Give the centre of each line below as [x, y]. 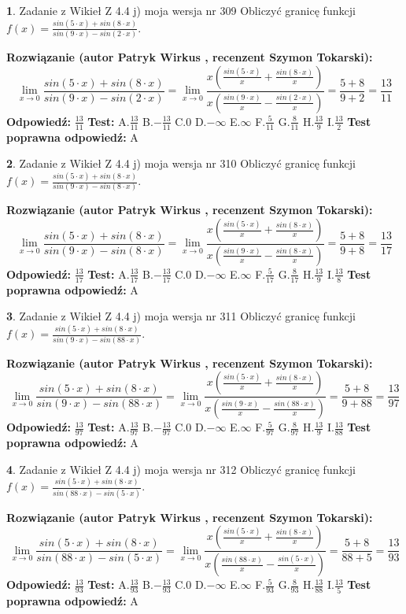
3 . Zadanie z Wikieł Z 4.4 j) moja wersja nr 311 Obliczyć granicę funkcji [181, 316]
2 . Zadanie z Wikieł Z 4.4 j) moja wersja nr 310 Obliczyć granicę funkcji [181, 163]
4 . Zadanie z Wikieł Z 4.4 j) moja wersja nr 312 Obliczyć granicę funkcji [181, 469]
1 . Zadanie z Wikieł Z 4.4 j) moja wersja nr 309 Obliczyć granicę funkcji [181, 10]
